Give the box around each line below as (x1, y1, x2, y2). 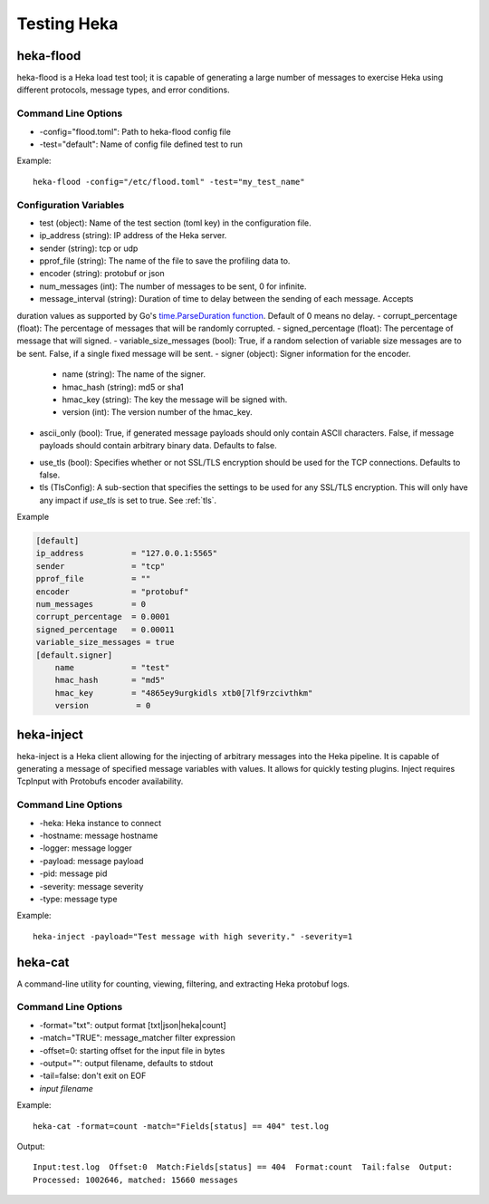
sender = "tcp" (35, 561, 166, 571)
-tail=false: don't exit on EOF (39, 1070, 147, 1082)
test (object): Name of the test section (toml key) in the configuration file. (39, 217, 312, 228)
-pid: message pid (39, 868, 108, 879)
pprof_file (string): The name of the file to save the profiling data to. (39, 255, 291, 266)
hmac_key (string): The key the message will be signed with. (62, 394, 288, 405)
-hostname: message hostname (39, 830, 158, 841)
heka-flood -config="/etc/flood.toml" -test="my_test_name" (33, 177, 305, 187)
